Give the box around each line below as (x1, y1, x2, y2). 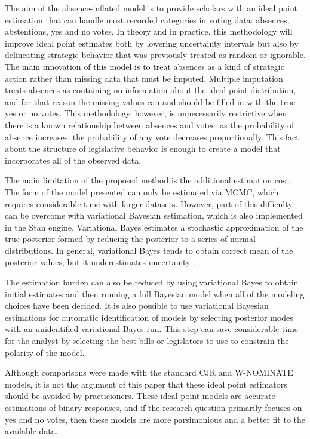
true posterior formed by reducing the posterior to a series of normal (5, 232, 256, 245)
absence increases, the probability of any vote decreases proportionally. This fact (5, 130, 299, 143)
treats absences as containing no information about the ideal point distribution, (5, 84, 296, 96)
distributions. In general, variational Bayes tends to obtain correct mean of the (5, 244, 293, 256)
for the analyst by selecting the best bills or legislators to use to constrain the (5, 334, 289, 347)
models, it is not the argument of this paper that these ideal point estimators (5, 377, 287, 390)
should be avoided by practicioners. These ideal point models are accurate (5, 389, 275, 402)
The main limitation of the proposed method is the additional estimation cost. (5, 174, 291, 186)
